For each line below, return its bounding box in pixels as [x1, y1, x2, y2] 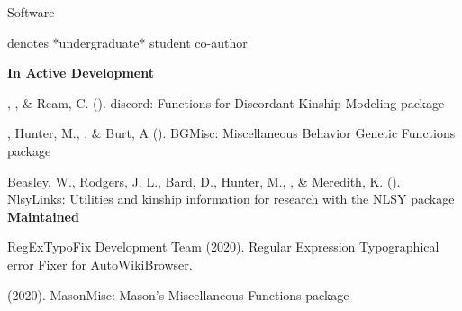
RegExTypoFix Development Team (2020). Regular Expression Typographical [7, 237, 439, 256]
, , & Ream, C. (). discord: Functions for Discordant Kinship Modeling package [7, 93, 445, 112]
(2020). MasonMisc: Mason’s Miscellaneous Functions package [7, 285, 349, 304]
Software [7, 3, 55, 21]
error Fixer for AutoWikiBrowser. [7, 254, 193, 273]
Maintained [7, 206, 79, 225]
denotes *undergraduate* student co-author [7, 32, 248, 51]
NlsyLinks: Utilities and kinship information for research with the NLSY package [7, 189, 455, 208]
